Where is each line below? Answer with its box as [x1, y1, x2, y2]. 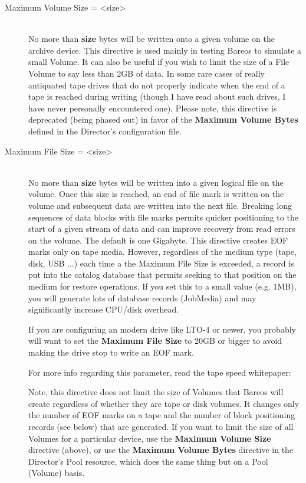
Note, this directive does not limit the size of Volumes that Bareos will [28, 386, 284, 398]
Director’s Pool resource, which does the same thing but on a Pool [28, 455, 268, 467]
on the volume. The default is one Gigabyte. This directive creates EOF [28, 234, 288, 246]
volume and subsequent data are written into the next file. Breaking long [28, 199, 292, 211]
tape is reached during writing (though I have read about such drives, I [28, 90, 286, 103]
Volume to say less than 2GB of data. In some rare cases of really [28, 67, 265, 79]
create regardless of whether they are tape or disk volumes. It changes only [28, 397, 300, 409]
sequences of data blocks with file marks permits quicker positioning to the [28, 211, 298, 223]
